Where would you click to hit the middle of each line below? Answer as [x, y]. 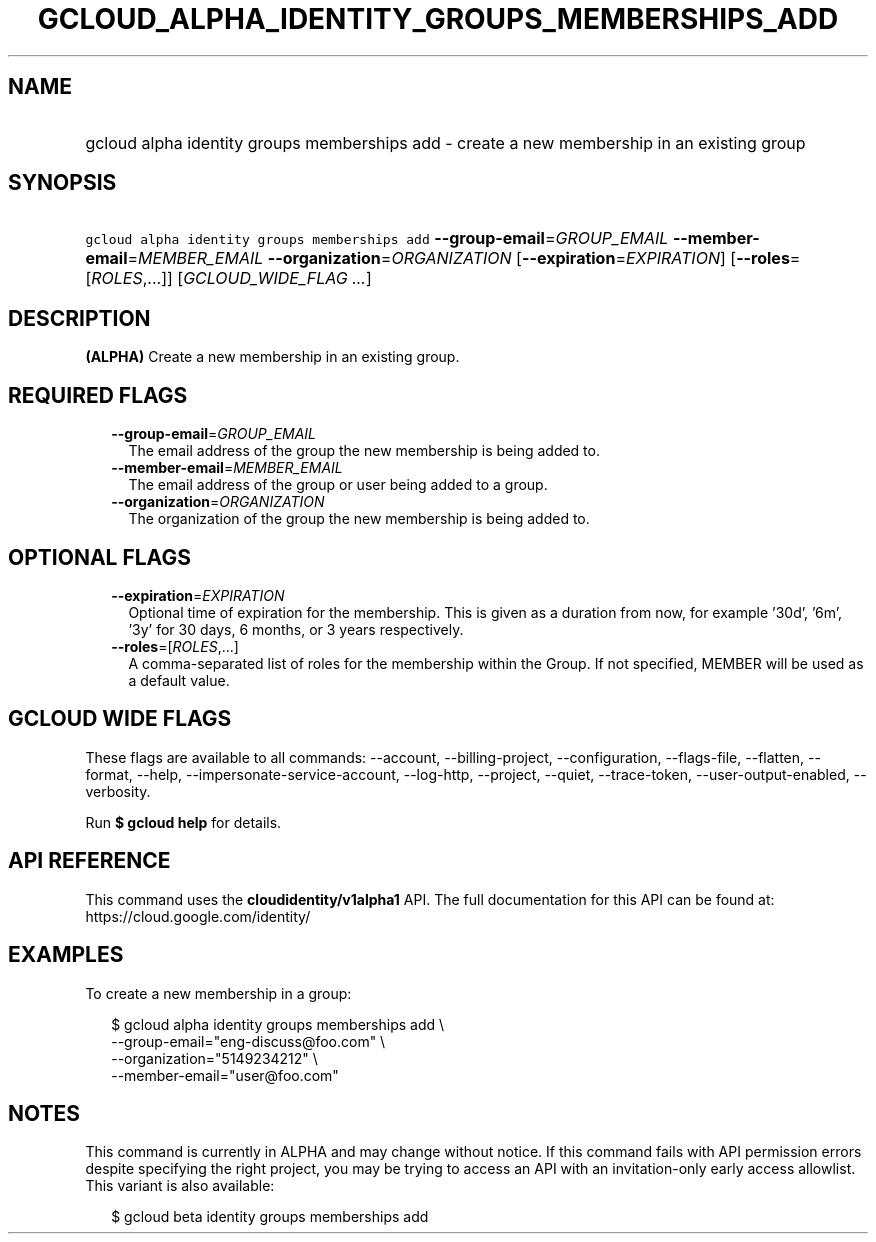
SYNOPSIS [62, 183]
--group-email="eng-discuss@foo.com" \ [248, 1041]
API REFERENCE [89, 861]
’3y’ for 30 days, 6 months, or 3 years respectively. [296, 629]
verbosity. [118, 791]
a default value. [179, 680]
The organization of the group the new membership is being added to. [359, 519]
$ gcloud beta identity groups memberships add [270, 1217]
